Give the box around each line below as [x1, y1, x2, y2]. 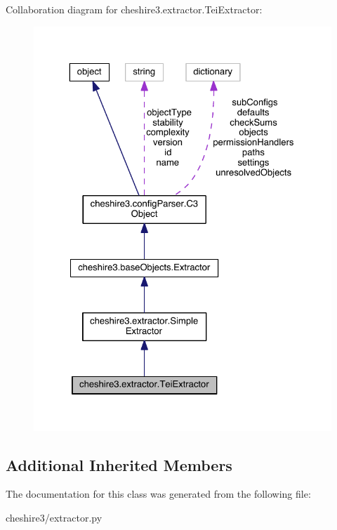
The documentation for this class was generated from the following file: [6, 486, 311, 501]
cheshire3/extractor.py [6, 510, 103, 524]
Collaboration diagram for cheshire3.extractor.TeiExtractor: [6, 2, 263, 16]
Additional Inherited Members [6, 453, 232, 475]
